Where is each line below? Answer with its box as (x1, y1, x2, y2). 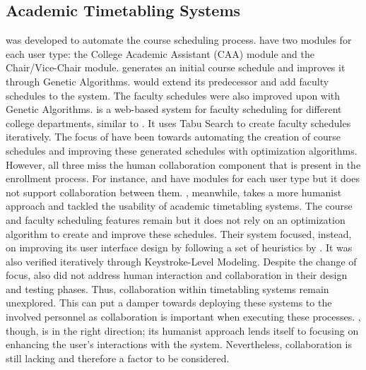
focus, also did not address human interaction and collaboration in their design (6, 268, 348, 282)
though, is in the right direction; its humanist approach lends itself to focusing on (6, 323, 359, 338)
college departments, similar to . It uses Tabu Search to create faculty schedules (6, 115, 351, 130)
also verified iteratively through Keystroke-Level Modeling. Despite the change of (6, 253, 357, 268)
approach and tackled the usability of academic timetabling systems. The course (6, 198, 353, 213)
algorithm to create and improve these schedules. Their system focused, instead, (6, 226, 352, 241)
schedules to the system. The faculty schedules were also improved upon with (6, 88, 341, 102)
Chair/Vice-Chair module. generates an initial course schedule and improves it (6, 60, 346, 75)
